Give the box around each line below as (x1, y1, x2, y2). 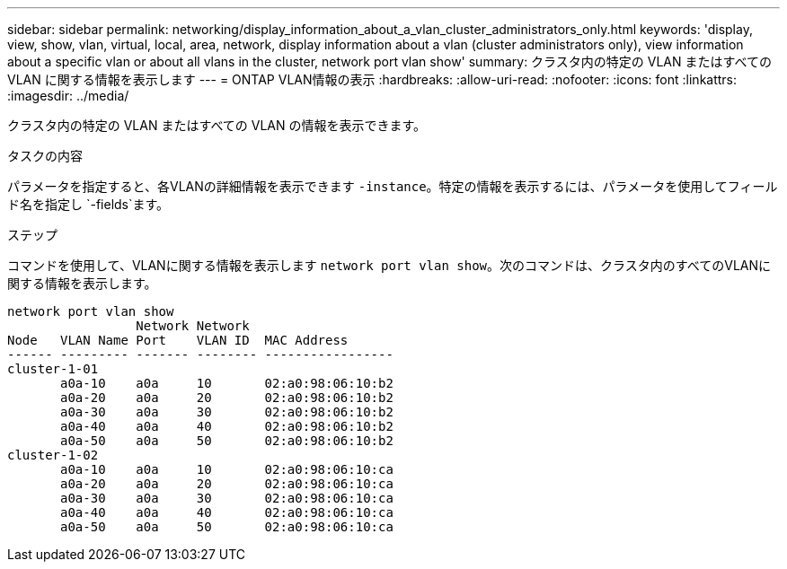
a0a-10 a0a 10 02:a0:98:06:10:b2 (60, 376, 393, 390)
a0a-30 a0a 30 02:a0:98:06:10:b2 (60, 405, 393, 419)
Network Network (136, 319, 250, 333)
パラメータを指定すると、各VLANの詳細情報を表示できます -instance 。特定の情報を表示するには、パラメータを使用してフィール (7, 179, 778, 194)
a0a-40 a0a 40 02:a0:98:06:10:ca (60, 505, 393, 520)
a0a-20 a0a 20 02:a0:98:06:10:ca (60, 477, 393, 491)
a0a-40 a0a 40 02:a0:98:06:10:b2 (60, 419, 393, 433)
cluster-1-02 (7, 448, 99, 462)
